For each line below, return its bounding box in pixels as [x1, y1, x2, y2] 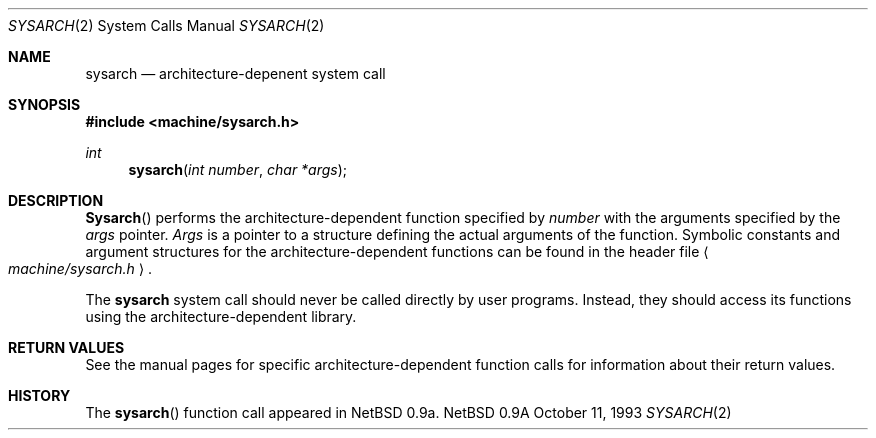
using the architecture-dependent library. [85, 308, 357, 325]
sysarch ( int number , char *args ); [128, 161, 348, 178]
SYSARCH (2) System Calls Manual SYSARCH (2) [8, 17, 325, 34]
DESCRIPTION [8, 192, 104, 209]
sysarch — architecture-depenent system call [85, 65, 386, 82]
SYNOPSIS [8, 96, 81, 113]
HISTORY [8, 387, 71, 404]
